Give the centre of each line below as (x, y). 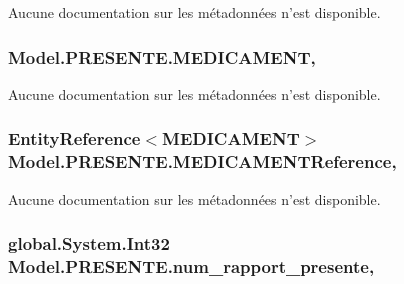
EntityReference (74, 138)
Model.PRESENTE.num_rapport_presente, (191, 265)
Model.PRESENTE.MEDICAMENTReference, (202, 161)
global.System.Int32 (89, 243)
